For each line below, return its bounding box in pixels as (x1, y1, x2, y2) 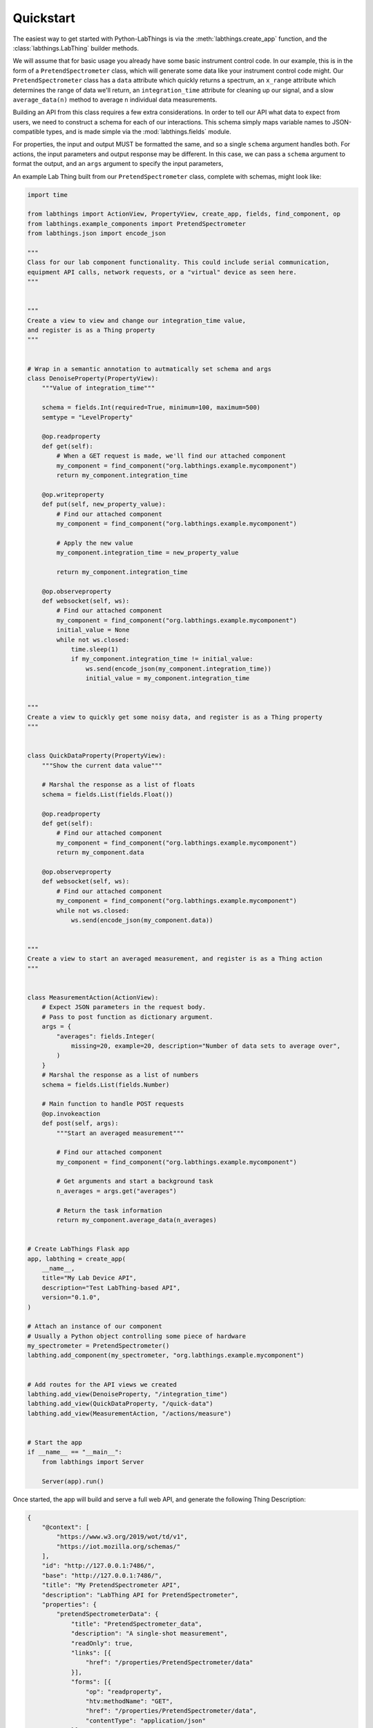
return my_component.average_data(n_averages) (56, 1217, 217, 1224)
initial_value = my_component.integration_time (85, 675, 250, 682)
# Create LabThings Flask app (27, 1245, 130, 1253)
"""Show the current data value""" (41, 761, 162, 769)
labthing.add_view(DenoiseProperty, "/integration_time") (27, 1390, 228, 1398)
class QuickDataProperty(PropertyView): (27, 752, 166, 760)
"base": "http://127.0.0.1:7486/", (41, 1571, 162, 1579)
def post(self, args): (41, 1120, 119, 1127)
